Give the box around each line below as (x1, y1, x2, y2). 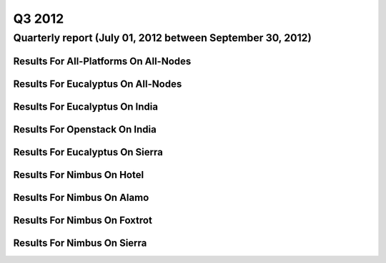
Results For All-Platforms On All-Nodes (13, 55, 192, 67)
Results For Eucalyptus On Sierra (13, 146, 164, 158)
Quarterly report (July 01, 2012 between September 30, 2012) (13, 31, 312, 44)
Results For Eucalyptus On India (13, 100, 159, 113)
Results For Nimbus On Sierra (13, 237, 147, 249)
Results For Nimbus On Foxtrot (13, 214, 153, 226)
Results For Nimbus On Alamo (13, 191, 149, 203)
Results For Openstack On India (13, 123, 157, 135)
